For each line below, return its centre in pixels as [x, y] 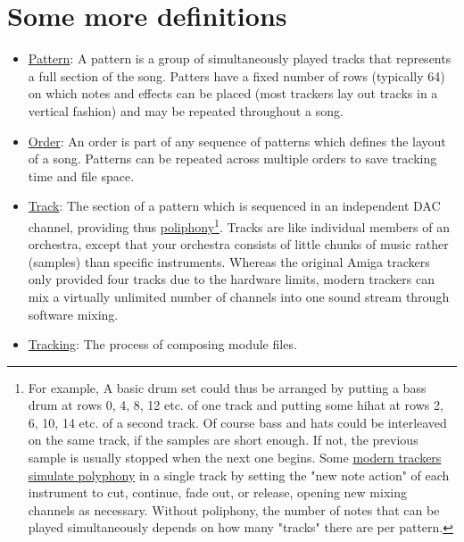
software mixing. [73, 314]
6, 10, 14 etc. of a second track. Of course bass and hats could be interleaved [237, 422]
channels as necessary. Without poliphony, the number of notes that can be [234, 509]
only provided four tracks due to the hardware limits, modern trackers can [231, 279]
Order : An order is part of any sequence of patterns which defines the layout [237, 141]
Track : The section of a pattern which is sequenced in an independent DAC [234, 206]
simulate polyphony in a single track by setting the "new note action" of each [239, 475]
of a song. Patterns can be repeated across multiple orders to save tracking [232, 158]
